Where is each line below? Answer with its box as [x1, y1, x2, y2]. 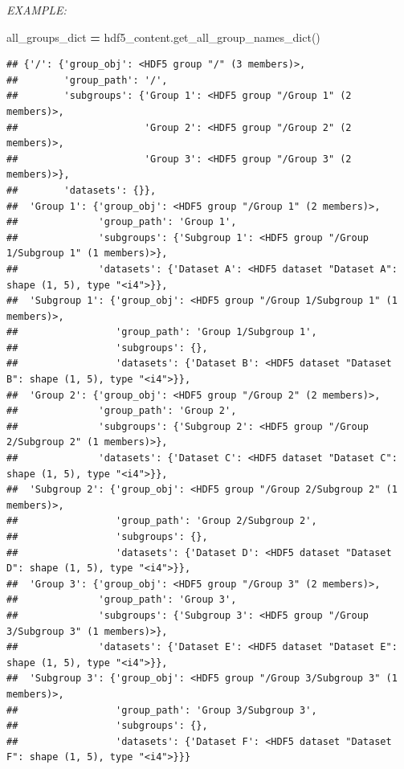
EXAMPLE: [6, 2, 67, 18]
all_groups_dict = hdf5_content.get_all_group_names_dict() [6, 28, 320, 45]
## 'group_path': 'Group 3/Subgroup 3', [6, 704, 317, 716]
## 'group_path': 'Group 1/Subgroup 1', [6, 326, 317, 338]
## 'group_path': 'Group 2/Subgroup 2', [6, 515, 317, 527]
